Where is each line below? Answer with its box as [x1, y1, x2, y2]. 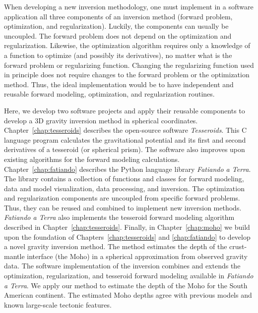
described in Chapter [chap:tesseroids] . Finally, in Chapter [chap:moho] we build [4, 222, 250, 232]
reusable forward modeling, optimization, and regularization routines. [4, 89, 215, 99]
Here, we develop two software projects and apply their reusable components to [4, 105, 245, 115]
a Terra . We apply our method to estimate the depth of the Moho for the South [4, 280, 248, 290]
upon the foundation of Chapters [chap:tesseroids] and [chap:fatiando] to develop [4, 231, 251, 242]
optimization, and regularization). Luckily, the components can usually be [4, 21, 229, 31]
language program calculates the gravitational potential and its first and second [4, 134, 246, 145]
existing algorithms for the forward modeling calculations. [4, 154, 180, 164]
